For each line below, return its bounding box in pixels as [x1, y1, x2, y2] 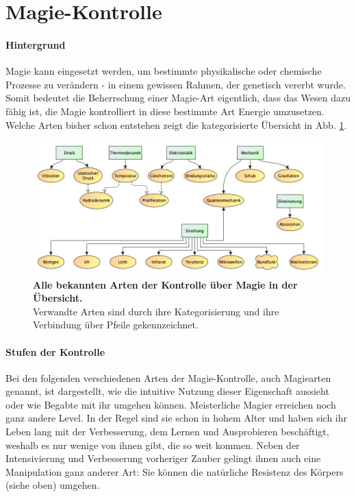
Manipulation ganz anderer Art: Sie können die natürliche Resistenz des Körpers [5, 464, 344, 478]
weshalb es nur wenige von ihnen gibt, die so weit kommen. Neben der [5, 437, 300, 452]
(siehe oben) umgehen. [5, 478, 100, 492]
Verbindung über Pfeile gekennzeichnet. [33, 317, 199, 332]
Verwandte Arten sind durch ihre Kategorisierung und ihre [33, 304, 279, 318]
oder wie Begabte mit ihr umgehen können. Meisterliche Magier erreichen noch [5, 397, 336, 411]
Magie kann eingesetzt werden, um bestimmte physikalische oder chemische [5, 64, 322, 78]
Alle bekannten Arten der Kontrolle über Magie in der [33, 277, 298, 291]
